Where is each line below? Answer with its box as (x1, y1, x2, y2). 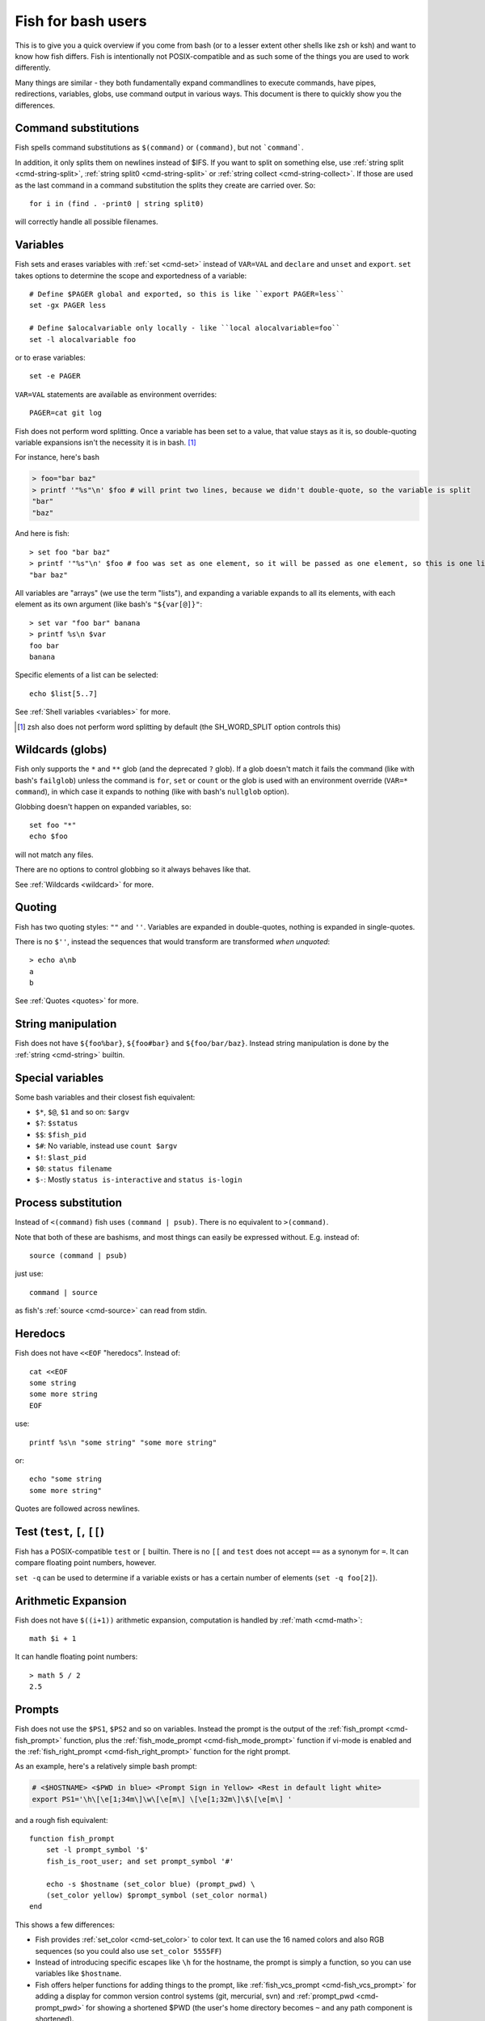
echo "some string (29, 1475, 103, 1483)
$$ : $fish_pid (35, 1129, 86, 1139)
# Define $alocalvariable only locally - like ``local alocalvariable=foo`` (29, 323, 341, 333)
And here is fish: (15, 529, 70, 538)
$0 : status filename (35, 1164, 112, 1173)
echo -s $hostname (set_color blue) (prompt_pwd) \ (45, 1880, 255, 1888)
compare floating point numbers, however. (15, 1558, 157, 1567)
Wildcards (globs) (15, 743, 108, 757)
